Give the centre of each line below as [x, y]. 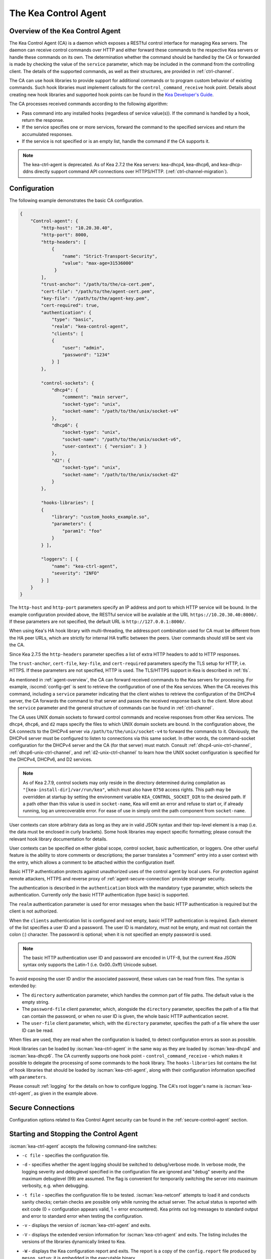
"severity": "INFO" [76, 573]
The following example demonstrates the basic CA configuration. [77, 200]
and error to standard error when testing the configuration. [82, 1216]
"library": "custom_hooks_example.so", [101, 517]
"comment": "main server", [95, 397]
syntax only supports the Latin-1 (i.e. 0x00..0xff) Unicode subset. [90, 965]
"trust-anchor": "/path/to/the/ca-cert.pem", [98, 284]
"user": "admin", [83, 348]
